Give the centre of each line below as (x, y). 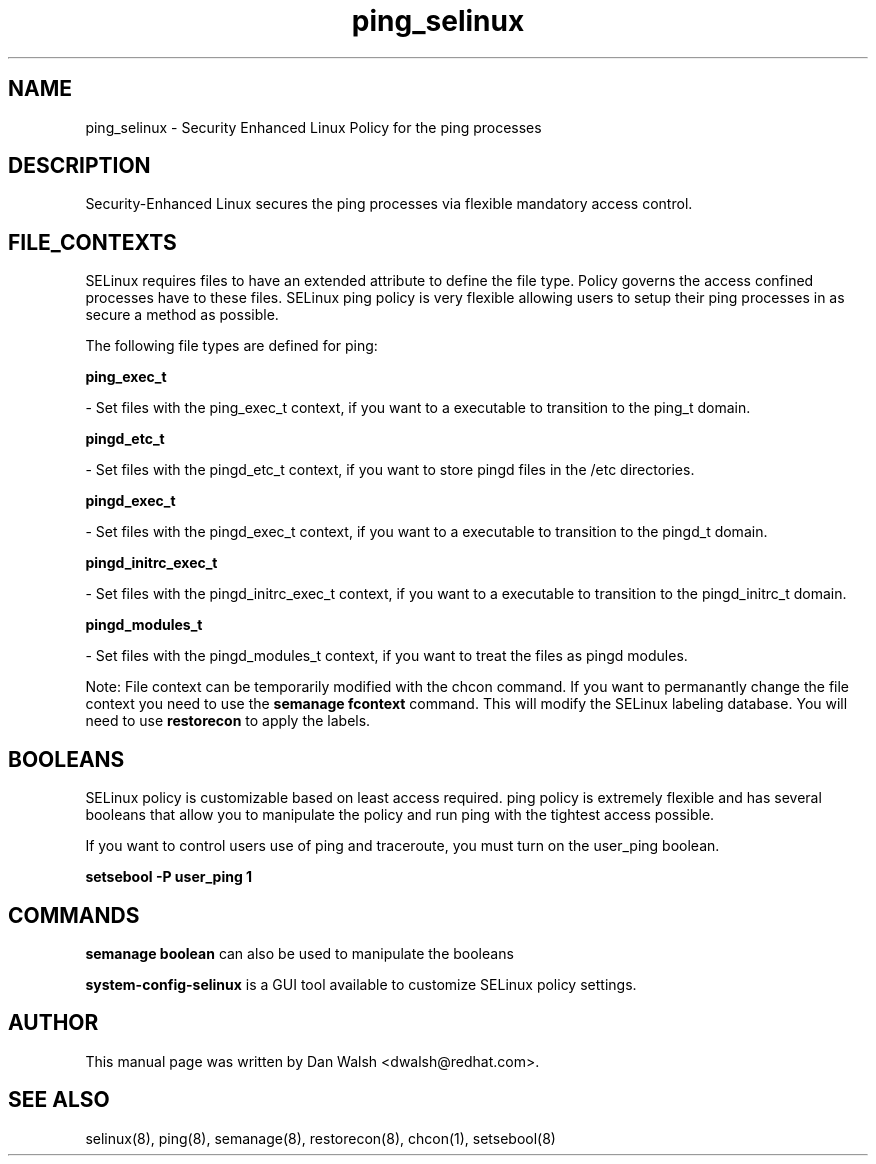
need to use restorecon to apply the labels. (228, 721)
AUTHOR (53, 1023)
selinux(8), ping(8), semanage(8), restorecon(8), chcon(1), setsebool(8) (320, 1138)
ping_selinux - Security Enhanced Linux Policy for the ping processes (313, 127)
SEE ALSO (59, 1100)
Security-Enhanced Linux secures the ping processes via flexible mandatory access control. (389, 204)
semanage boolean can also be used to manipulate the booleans (299, 953)
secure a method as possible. (182, 315)
